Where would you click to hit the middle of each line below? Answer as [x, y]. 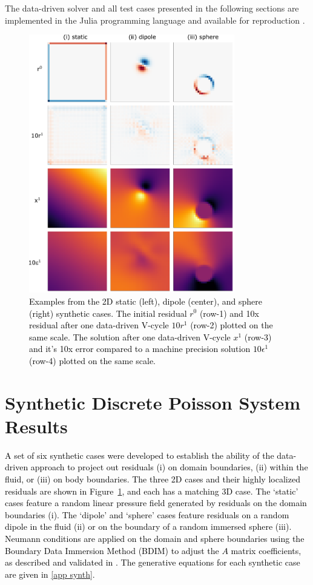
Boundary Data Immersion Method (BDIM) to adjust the [112, 550]
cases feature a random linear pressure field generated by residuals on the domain [156, 503]
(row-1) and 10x [229, 313]
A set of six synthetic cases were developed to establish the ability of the [140, 455]
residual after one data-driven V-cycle [99, 325]
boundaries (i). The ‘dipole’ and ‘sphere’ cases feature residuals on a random [147, 514]
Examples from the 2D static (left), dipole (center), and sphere [146, 301]
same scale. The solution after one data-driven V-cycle [130, 336]
